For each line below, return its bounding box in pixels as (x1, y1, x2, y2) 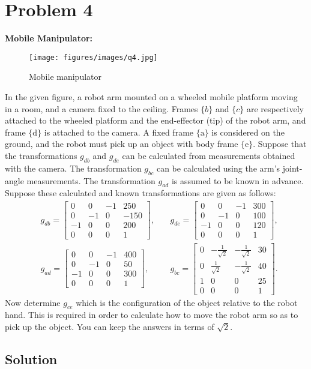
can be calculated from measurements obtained (122, 149, 295, 161)
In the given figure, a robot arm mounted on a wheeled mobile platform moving (5, 90, 298, 103)
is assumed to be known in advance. (171, 174, 304, 187)
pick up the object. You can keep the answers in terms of (5, 320, 214, 333)
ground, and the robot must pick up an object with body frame (5, 137, 238, 150)
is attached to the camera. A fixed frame (44, 125, 194, 138)
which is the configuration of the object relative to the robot (76, 296, 298, 308)
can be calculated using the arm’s (156, 161, 280, 174)
